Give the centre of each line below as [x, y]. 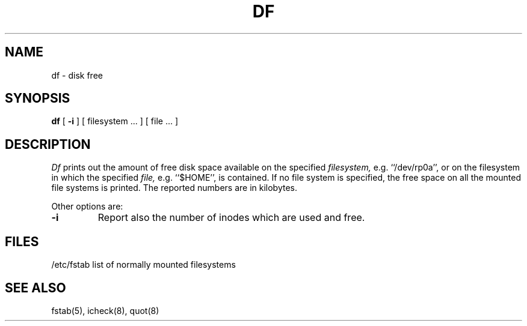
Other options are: [87, 207]
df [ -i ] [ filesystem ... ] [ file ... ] [115, 121]
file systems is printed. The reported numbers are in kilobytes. [174, 188]
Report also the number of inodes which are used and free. [231, 218]
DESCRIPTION [48, 144]
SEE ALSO [35, 288]
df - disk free [77, 75]
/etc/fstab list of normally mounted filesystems [143, 265]
